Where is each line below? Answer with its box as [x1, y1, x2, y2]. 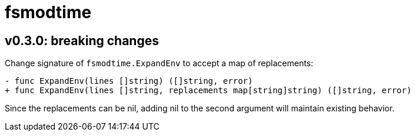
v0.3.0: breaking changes [5, 33, 159, 48]
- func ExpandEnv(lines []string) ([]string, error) [5, 76, 253, 86]
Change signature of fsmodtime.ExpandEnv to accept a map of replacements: [5, 58, 314, 69]
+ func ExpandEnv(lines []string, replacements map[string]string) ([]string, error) [5, 86, 412, 96]
